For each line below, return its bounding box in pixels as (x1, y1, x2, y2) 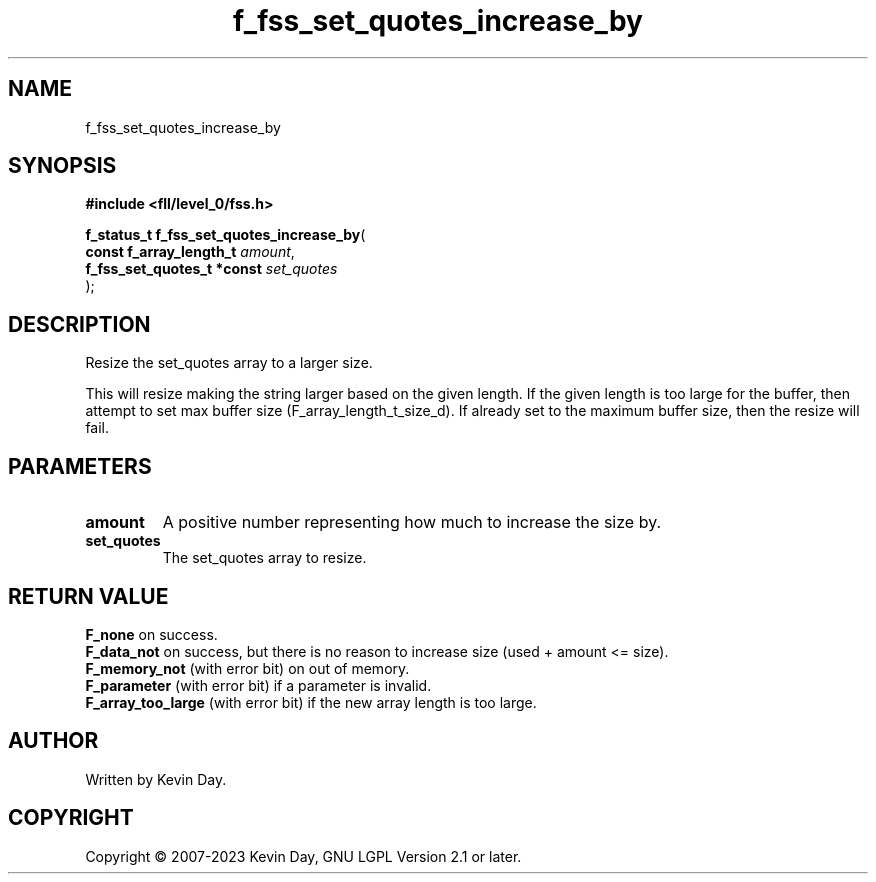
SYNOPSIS (8, 153, 117, 179)
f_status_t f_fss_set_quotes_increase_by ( (85, 226, 366, 244)
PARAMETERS (8, 453, 152, 479)
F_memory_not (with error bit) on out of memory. (85, 659, 410, 677)
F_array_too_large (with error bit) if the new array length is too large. (85, 693, 537, 711)
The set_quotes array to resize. (162, 549, 367, 567)
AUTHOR (8, 728, 99, 754)
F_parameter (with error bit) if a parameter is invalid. (85, 676, 432, 694)
